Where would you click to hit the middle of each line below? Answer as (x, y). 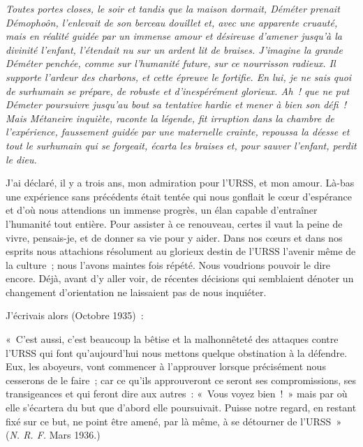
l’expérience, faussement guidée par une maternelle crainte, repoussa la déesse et (178, 132)
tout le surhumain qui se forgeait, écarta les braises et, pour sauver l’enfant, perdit (181, 145)
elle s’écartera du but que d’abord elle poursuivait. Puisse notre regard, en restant (181, 408)
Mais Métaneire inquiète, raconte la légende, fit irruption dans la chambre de (170, 118)
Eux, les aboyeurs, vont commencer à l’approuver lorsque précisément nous (166, 366)
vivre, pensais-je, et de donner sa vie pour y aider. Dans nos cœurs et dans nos (174, 237)
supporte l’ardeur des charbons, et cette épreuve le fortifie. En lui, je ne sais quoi (179, 76)
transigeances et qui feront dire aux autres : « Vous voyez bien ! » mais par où (177, 394)
